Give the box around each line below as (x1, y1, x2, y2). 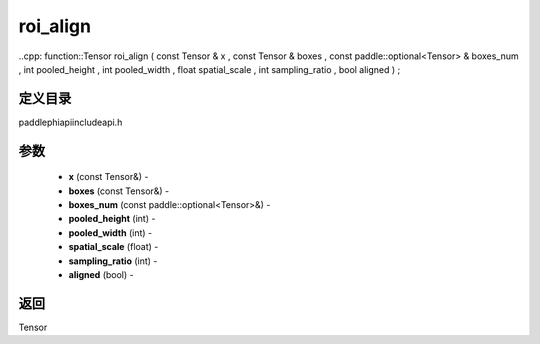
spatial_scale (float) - (68, 241, 159, 253)
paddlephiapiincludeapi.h (18, 116, 123, 128)
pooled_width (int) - (68, 226, 153, 239)
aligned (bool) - (68, 268, 134, 280)
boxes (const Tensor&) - (68, 185, 170, 197)
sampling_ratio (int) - (68, 255, 158, 267)
